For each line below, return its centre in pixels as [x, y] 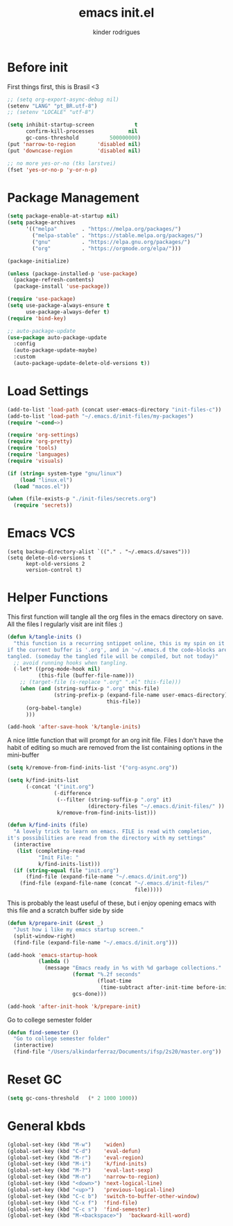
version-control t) [53, 570]
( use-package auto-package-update [57, 337]
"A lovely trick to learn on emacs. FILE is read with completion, [113, 832]
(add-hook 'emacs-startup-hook [52, 955]
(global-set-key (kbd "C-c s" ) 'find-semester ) [79, 1209]
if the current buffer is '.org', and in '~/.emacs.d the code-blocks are [118, 650]
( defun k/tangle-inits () [44, 637]
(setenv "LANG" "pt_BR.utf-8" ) [52, 106]
